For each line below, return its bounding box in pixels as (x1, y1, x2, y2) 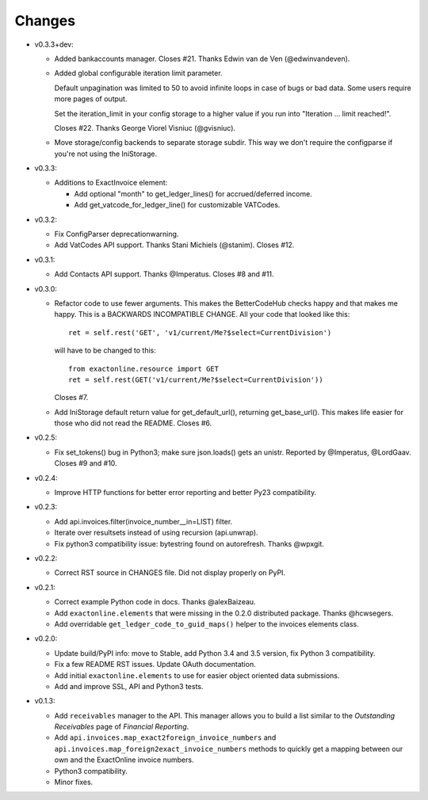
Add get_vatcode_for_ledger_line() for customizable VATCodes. (74, 200, 281, 210)
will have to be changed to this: (54, 345, 156, 356)
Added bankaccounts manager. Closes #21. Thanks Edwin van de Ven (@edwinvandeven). (54, 54, 350, 63)
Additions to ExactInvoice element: (54, 178, 168, 188)
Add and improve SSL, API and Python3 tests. (54, 681, 204, 691)
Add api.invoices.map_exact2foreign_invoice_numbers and (54, 733, 277, 742)
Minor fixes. (54, 777, 94, 787)
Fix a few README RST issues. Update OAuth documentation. (54, 660, 257, 669)
